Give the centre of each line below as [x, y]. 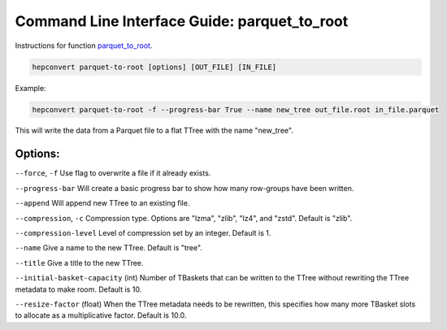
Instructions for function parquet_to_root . [84, 46]
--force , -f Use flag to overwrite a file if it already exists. [113, 173]
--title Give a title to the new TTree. [79, 263]
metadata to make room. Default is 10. [78, 289]
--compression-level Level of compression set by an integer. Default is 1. [143, 232]
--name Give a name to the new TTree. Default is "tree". [109, 248]
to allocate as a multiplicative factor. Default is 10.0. [101, 315]
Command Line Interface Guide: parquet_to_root [182, 21]
